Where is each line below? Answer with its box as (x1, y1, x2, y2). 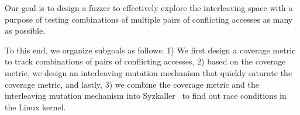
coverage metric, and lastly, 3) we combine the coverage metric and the (5, 78, 259, 90)
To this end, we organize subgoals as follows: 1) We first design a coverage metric (5, 44, 296, 56)
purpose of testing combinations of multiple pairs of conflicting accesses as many (5, 13, 293, 25)
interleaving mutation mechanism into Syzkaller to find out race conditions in (5, 89, 287, 102)
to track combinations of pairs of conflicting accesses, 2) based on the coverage (5, 55, 286, 67)
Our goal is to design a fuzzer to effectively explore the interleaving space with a (5, 2, 293, 13)
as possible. (5, 24, 46, 37)
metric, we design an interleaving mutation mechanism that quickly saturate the (5, 66, 292, 78)
